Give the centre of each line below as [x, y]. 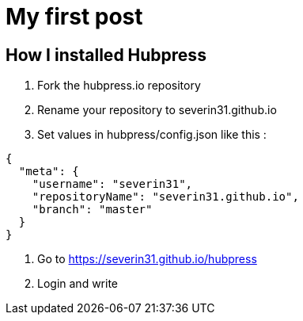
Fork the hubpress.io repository [119, 86]
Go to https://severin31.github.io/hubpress [147, 259]
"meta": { [49, 172]
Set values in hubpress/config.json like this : [152, 135]
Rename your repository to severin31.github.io [157, 110]
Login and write [78, 284]
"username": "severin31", [112, 184]
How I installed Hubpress [106, 55]
